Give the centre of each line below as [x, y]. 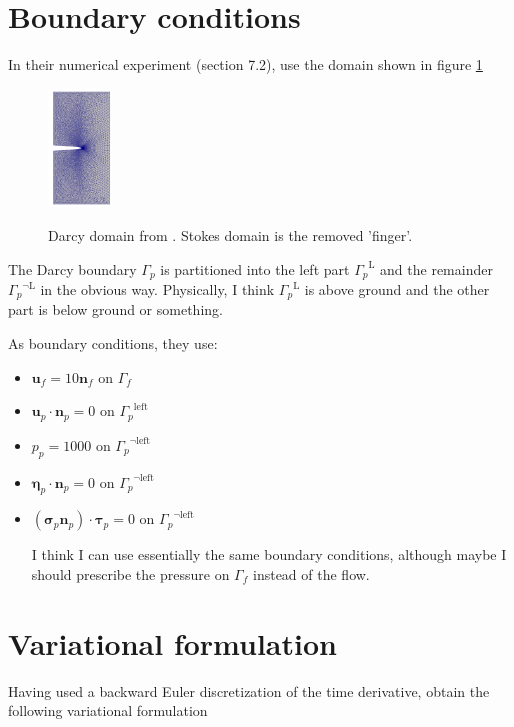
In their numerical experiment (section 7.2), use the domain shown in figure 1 [245, 64]
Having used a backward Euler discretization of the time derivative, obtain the [249, 690]
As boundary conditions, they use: [113, 343]
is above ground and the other [397, 289]
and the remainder [436, 268]
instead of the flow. [311, 573]
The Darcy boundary [72, 268]
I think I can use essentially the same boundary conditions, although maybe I [269, 554]
